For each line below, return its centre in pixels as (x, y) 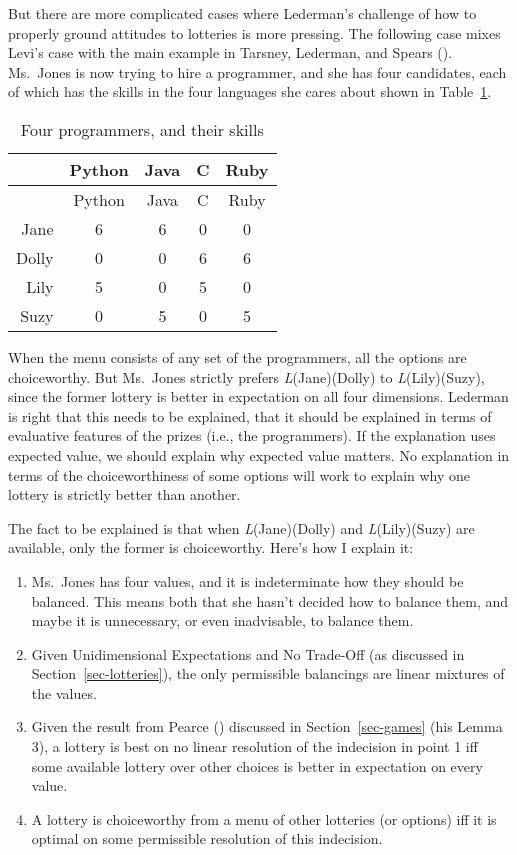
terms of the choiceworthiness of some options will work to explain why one (239, 474)
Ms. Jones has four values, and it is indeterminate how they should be (247, 580)
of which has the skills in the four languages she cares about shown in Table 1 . (250, 91)
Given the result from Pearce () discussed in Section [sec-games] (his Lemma (267, 726)
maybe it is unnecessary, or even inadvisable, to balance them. (222, 620)
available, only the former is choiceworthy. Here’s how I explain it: (211, 547)
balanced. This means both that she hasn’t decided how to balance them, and (270, 600)
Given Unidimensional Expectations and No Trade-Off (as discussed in (248, 653)
